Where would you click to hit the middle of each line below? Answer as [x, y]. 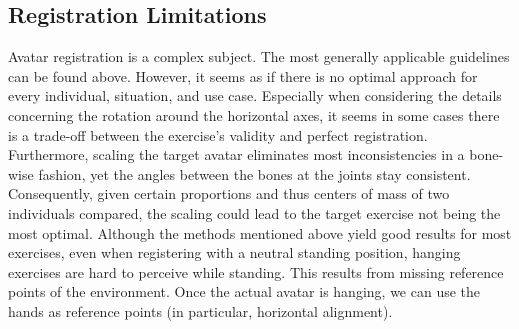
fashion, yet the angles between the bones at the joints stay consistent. [254, 173]
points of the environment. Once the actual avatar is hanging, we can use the [244, 291]
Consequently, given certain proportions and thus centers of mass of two [229, 193]
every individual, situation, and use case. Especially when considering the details [255, 95]
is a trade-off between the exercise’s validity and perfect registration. [218, 134]
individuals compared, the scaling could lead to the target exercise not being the [254, 212]
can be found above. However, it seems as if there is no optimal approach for [243, 75]
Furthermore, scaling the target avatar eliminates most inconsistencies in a [236, 154]
